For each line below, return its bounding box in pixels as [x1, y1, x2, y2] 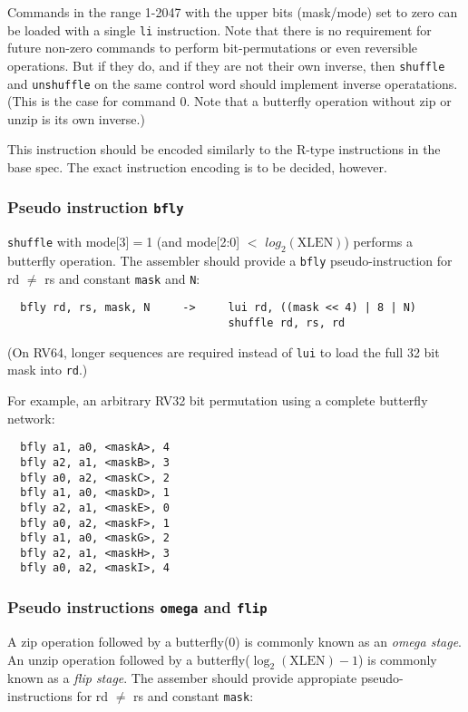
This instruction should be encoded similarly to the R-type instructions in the [7, 140, 441, 159]
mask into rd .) [7, 360, 88, 379]
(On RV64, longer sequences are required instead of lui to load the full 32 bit [7, 342, 440, 361]
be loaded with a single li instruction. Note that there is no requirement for [7, 20, 432, 39]
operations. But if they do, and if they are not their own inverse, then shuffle [7, 55, 445, 74]
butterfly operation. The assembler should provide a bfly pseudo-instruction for [7, 251, 453, 270]
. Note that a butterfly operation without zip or [186, 92, 452, 111]
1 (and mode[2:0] [146, 232, 240, 251]
